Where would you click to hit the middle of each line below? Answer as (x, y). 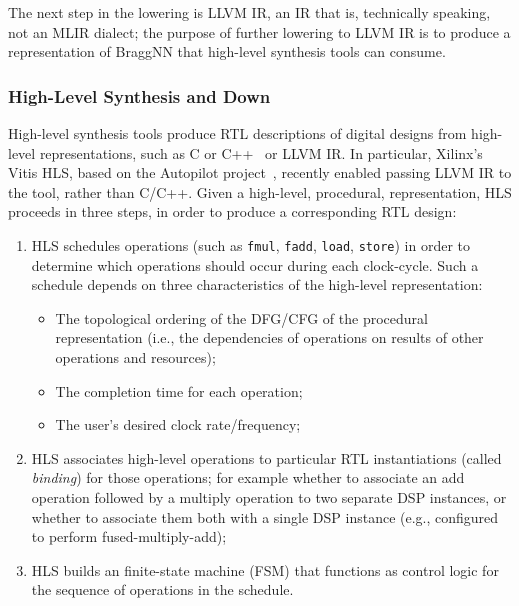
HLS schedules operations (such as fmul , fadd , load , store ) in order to (250, 244)
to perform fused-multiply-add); (129, 536)
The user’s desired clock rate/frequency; (178, 424)
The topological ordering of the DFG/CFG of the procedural (241, 317)
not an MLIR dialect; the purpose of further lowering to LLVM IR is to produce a (259, 31)
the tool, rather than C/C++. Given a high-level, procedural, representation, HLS (260, 191)
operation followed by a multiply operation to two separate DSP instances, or (269, 496)
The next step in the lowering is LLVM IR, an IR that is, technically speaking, (249, 12)
